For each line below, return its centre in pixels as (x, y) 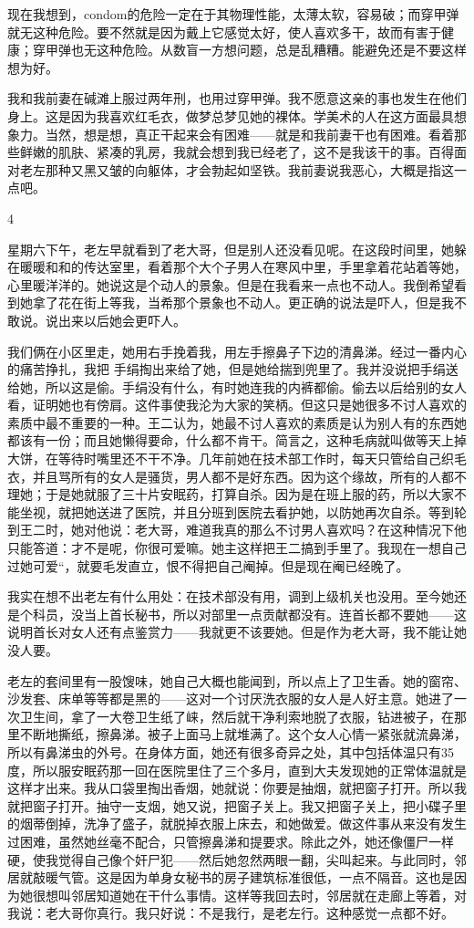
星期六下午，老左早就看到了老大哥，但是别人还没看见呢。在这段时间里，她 (231, 249)
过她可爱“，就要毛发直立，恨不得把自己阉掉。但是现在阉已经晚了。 (208, 565)
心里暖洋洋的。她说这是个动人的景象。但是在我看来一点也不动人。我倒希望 (231, 284)
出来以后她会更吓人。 (122, 320)
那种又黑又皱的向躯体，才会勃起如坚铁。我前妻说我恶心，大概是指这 (249, 169)
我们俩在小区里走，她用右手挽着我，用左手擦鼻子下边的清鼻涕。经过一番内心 (237, 351)
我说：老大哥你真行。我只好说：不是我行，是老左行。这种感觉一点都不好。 (231, 913)
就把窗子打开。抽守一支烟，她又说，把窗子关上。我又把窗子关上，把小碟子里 (237, 805)
